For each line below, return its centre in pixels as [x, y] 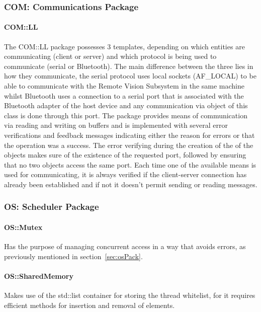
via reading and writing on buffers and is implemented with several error [116, 125]
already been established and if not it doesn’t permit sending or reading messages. [131, 184]
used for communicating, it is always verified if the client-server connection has [125, 174]
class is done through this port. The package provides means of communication [126, 115]
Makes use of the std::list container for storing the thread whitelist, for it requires [130, 295]
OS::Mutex [23, 227]
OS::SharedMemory [39, 276]
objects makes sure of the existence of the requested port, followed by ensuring [125, 155]
